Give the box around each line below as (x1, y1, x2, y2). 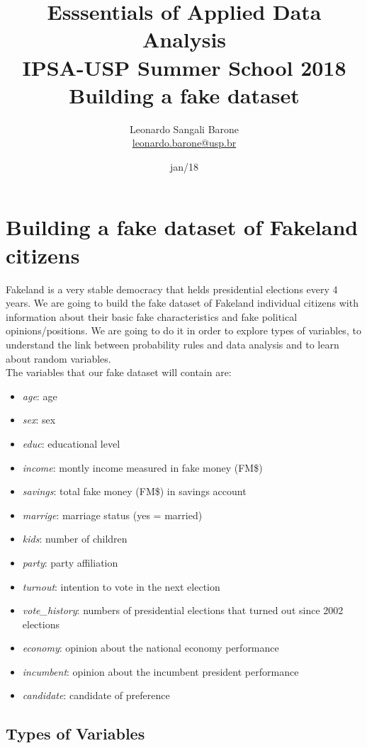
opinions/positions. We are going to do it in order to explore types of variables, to (6, 323, 361, 338)
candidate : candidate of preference (22, 688, 170, 703)
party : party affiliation (22, 555, 118, 569)
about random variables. (6, 351, 111, 365)
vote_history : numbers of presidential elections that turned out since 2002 (22, 603, 344, 618)
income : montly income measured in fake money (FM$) (22, 460, 263, 475)
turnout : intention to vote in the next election (22, 579, 220, 594)
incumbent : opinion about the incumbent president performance (22, 664, 299, 679)
